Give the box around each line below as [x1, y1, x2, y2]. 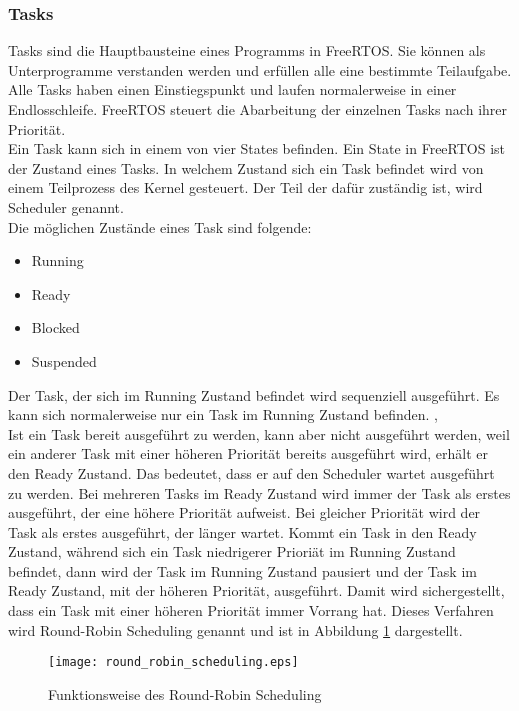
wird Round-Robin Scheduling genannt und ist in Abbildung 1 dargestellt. [8, 619, 463, 640]
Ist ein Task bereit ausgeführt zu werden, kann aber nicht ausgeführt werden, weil [8, 423, 510, 444]
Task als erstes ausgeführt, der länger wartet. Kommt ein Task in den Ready [8, 521, 477, 542]
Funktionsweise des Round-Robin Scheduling [48, 683, 322, 704]
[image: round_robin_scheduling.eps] [48, 655, 299, 670]
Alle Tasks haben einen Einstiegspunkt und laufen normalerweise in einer [8, 79, 457, 100]
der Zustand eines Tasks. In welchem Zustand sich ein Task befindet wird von [8, 157, 484, 178]
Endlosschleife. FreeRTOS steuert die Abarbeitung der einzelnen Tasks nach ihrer [8, 99, 507, 119]
